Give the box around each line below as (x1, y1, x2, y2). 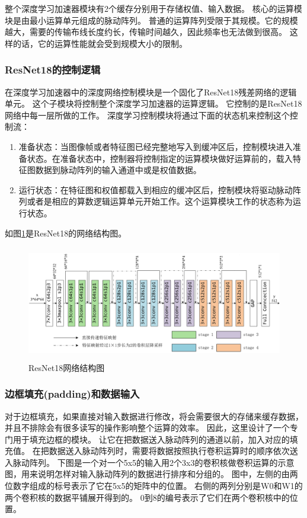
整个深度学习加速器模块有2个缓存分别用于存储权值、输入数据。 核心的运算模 (5, 2, 302, 14)
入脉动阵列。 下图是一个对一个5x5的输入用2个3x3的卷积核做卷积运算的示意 (5, 456, 295, 468)
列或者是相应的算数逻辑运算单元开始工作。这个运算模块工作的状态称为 (18, 195, 293, 207)
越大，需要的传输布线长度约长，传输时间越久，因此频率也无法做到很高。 (5, 25, 287, 38)
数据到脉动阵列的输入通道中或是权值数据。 (35, 164, 202, 176)
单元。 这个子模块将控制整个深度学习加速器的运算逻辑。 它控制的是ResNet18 (5, 97, 302, 110)
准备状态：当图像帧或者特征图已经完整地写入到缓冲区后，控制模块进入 (18, 140, 293, 152)
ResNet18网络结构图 (28, 361, 105, 373)
